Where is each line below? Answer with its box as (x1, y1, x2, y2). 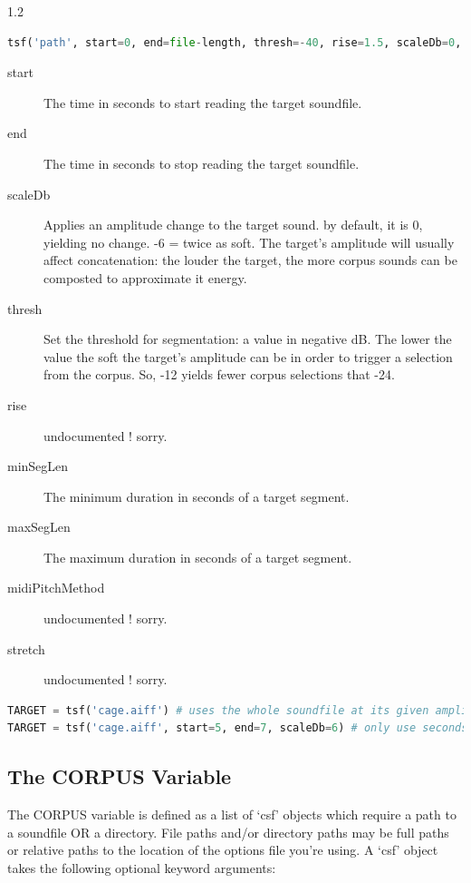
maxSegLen (7, 517, 71, 536)
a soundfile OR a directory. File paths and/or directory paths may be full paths (7, 822, 449, 841)
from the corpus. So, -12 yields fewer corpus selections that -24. (43, 365, 395, 384)
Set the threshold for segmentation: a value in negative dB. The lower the (43, 329, 452, 348)
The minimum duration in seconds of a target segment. (43, 486, 350, 505)
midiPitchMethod (7, 578, 105, 597)
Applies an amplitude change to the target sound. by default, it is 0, (43, 215, 423, 234)
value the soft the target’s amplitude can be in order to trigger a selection (43, 347, 453, 366)
